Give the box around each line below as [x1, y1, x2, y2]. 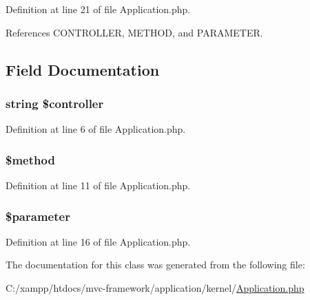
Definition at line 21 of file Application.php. [6, 2, 191, 16]
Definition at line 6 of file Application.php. [6, 122, 186, 136]
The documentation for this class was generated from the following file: [6, 257, 305, 272]
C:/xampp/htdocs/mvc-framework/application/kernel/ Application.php [6, 281, 304, 294]
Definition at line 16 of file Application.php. [6, 234, 191, 248]
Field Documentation [6, 58, 160, 80]
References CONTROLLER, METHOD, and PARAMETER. [6, 25, 263, 39]
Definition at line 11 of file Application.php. [6, 178, 191, 192]
